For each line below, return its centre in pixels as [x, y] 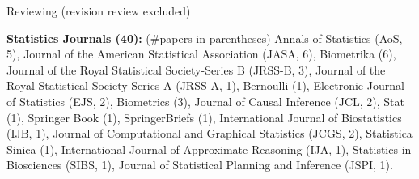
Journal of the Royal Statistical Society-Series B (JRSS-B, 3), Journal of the [196, 69]
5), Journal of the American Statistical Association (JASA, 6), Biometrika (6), [201, 54]
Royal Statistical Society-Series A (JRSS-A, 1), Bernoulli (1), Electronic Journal [205, 85]
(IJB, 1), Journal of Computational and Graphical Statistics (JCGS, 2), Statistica [209, 133]
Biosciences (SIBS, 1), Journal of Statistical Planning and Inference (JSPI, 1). [200, 165]
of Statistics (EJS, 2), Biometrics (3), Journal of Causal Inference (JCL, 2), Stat [205, 101]
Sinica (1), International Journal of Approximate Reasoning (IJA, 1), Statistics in [209, 149]
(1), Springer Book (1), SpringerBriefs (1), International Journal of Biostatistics [204, 117]
